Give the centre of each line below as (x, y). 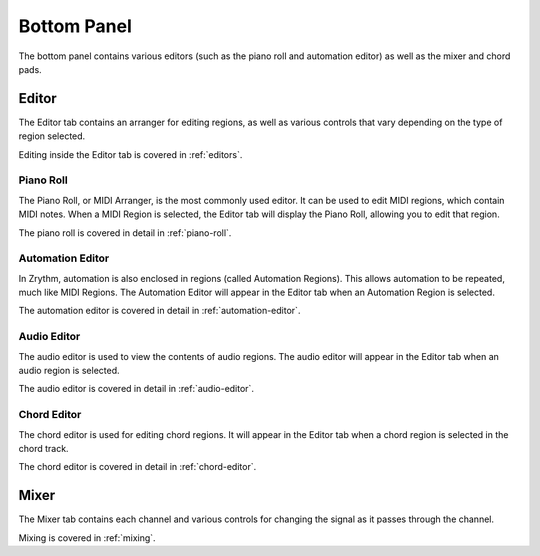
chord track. (43, 448)
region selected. (52, 136)
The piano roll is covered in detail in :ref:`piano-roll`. (125, 232)
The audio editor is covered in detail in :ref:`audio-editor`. (136, 389)
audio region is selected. (69, 370)
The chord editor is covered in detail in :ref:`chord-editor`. (137, 467)
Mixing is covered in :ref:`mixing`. (87, 537)
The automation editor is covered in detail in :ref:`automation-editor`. (159, 311)
